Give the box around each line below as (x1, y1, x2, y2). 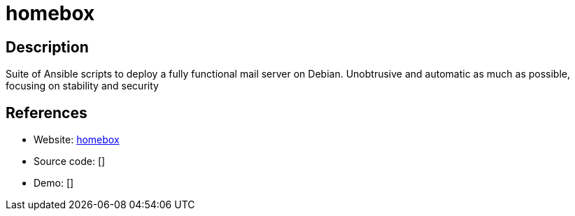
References (6, 103, 87, 122)
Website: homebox (34, 134, 120, 146)
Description (6, 38, 89, 56)
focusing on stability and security (6, 80, 159, 92)
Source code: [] (34, 155, 106, 168)
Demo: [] (34, 177, 74, 189)
